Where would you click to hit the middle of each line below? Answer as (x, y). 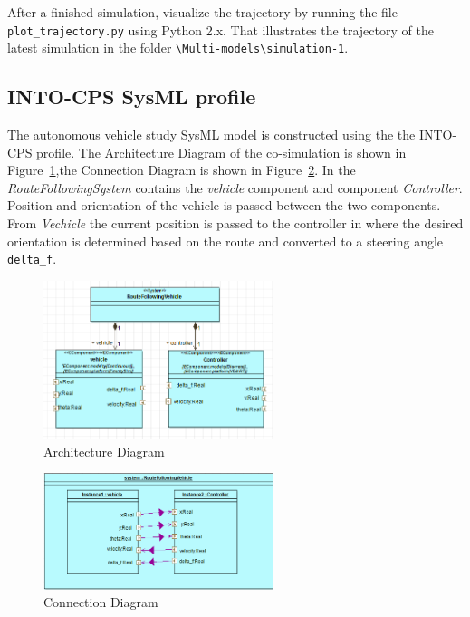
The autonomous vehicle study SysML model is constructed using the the (211, 135)
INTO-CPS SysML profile (132, 96)
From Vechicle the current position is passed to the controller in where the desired (235, 223)
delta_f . (32, 259)
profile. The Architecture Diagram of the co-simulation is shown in (221, 152)
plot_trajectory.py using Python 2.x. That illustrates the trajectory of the (221, 29)
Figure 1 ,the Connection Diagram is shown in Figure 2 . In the (182, 170)
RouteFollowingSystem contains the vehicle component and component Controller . (235, 187)
